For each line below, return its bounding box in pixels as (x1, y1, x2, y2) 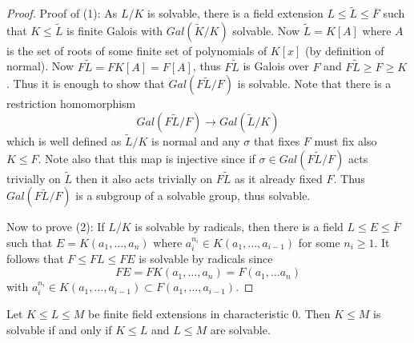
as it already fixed (235, 170, 323, 186)
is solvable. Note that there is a (237, 75, 392, 92)
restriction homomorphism (6, 95, 136, 112)
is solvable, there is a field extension (147, 5, 324, 22)
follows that (6, 250, 64, 267)
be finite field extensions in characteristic (88, 305, 289, 322)
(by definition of (305, 42, 384, 58)
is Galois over (243, 58, 309, 74)
